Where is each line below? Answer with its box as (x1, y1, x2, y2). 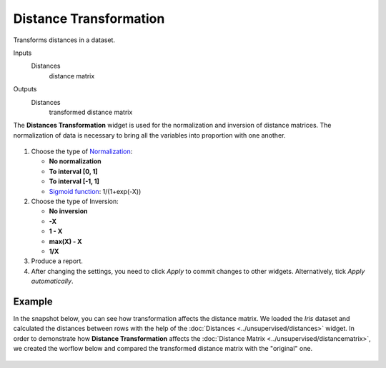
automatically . (31, 277, 74, 285)
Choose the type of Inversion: (31, 197, 119, 206)
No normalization (49, 157, 102, 165)
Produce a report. (31, 257, 84, 265)
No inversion (49, 207, 88, 215)
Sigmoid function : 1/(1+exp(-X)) (49, 187, 142, 195)
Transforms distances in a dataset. (13, 36, 116, 44)
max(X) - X (49, 237, 82, 245)
